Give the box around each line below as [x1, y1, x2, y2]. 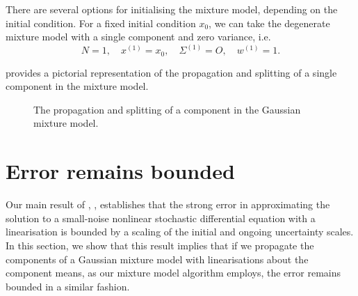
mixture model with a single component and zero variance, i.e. [6, 29, 271, 44]
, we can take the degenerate [209, 15, 330, 30]
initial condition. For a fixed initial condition [6, 15, 196, 30]
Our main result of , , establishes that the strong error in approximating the [6, 197, 330, 212]
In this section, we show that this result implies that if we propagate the [6, 237, 314, 252]
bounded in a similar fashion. [6, 279, 130, 293]
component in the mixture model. [6, 79, 149, 93]
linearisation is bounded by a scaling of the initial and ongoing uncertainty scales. [6, 224, 354, 239]
